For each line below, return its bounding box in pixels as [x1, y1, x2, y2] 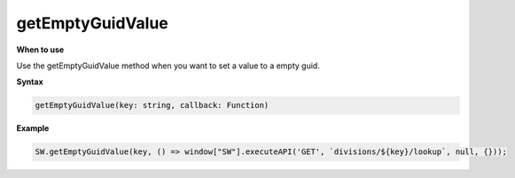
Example [16, 123, 50, 134]
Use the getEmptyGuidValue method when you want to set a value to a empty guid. [16, 60, 321, 71]
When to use [16, 44, 65, 55]
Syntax [16, 76, 43, 88]
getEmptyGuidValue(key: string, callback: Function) [35, 100, 269, 111]
